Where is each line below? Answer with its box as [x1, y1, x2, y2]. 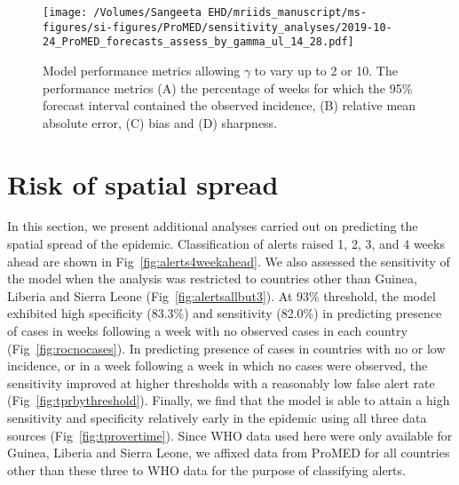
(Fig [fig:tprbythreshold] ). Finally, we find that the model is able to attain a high [7, 391, 450, 409]
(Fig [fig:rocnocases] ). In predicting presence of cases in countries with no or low [7, 338, 446, 357]
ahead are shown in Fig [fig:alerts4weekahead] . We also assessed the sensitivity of [7, 251, 450, 270]
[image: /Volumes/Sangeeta [43, 6, 202, 19]
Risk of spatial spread [7, 165, 279, 202]
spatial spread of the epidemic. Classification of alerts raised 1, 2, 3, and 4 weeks [7, 235, 445, 253]
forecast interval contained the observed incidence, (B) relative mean [43, 96, 416, 115]
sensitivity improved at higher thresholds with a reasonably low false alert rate [7, 373, 435, 392]
